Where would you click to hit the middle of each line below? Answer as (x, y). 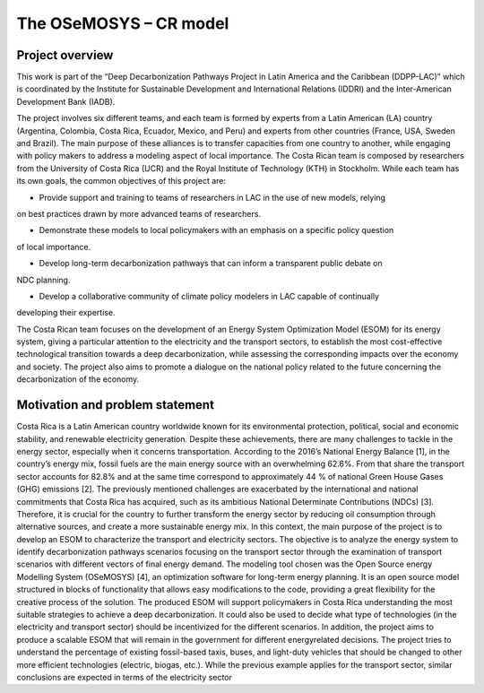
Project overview (65, 55)
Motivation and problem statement (116, 405)
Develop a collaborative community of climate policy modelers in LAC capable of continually (209, 296)
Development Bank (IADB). (66, 101)
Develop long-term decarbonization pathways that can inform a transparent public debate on (211, 264)
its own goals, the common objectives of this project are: (121, 181)
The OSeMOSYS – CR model (123, 23)
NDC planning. (43, 280)
